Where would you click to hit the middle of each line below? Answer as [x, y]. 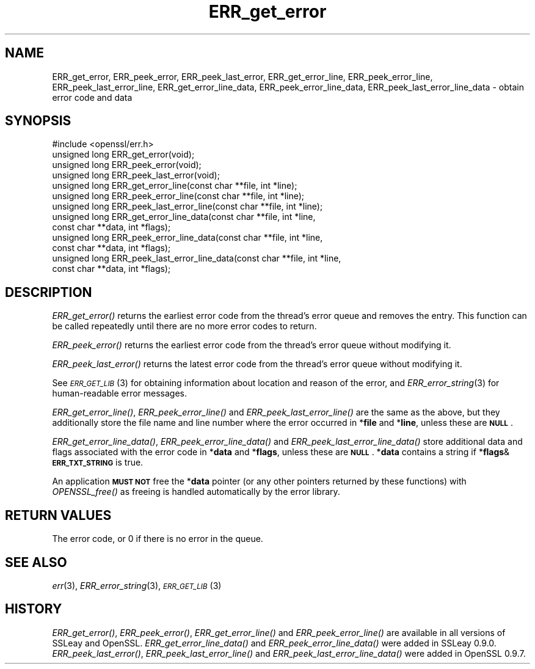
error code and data [92, 97]
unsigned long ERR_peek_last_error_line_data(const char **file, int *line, [197, 258]
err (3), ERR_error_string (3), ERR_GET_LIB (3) [137, 585]
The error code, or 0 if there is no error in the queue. [158, 539]
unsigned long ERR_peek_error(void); [127, 165]
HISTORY [34, 609]
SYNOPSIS [38, 121]
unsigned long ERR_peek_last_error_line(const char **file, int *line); [187, 207]
